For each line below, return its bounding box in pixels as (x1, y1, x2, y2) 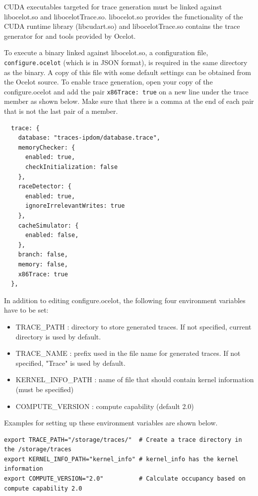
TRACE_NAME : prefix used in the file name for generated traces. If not (15, 348, 241, 358)
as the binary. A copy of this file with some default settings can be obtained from (4, 67, 251, 77)
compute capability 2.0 (4, 485, 82, 492)
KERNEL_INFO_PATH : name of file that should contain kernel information (15, 374, 254, 385)
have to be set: (4, 305, 49, 315)
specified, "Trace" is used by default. (15, 357, 126, 368)
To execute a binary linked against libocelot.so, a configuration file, (4, 47, 208, 58)
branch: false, (18, 251, 68, 258)
